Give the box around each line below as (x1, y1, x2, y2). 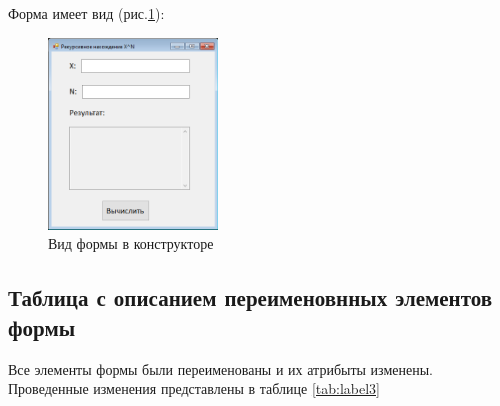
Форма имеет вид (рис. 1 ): (8, 3, 165, 23)
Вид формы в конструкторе (48, 233, 214, 254)
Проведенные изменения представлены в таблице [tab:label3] (8, 378, 380, 399)
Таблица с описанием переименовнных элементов (8, 282, 493, 313)
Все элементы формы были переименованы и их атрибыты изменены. (8, 358, 433, 379)
